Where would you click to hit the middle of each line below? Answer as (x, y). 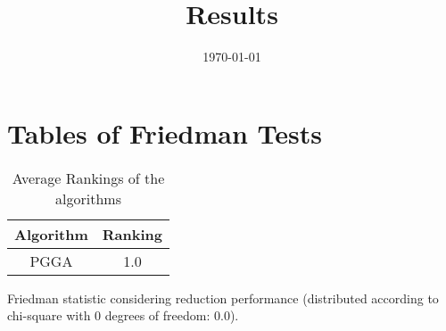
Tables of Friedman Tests (165, 132)
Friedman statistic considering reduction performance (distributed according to (223, 298)
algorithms (88, 198)
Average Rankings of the (88, 178)
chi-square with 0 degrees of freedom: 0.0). (123, 315)
